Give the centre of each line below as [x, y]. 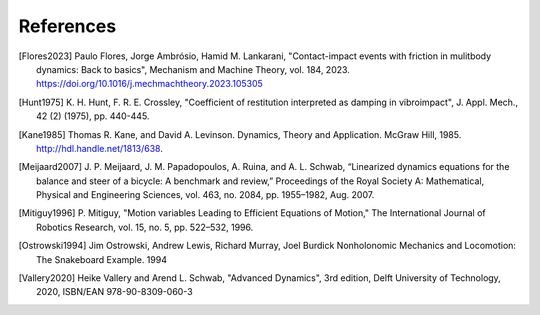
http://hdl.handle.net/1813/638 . [100, 148]
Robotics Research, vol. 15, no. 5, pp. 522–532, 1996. [145, 227]
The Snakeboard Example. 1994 [101, 259]
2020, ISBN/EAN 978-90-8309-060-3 [115, 292]
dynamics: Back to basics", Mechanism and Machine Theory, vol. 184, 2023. [193, 69]
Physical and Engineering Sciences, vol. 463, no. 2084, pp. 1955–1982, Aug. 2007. [205, 195]
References [67, 26]
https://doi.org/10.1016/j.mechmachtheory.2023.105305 [150, 84]
